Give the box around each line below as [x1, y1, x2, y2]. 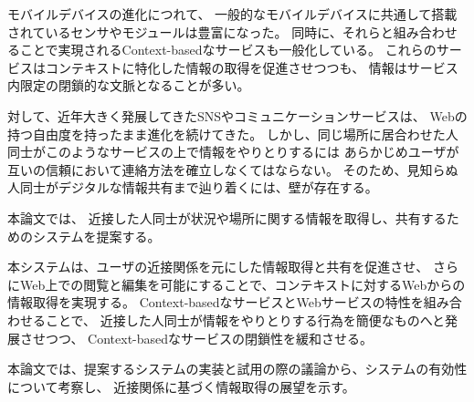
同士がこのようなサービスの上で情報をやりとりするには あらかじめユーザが [7, 142, 459, 161]
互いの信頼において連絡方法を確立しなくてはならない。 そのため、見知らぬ [7, 160, 458, 179]
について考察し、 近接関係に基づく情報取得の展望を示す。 [7, 376, 355, 396]
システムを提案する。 [32, 226, 161, 245]
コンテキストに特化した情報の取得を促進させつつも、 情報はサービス [45, 57, 458, 77]
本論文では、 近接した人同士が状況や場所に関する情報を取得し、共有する [7, 208, 447, 227]
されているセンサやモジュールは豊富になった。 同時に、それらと [7, 22, 394, 41]
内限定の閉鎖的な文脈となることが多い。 [7, 76, 250, 95]
